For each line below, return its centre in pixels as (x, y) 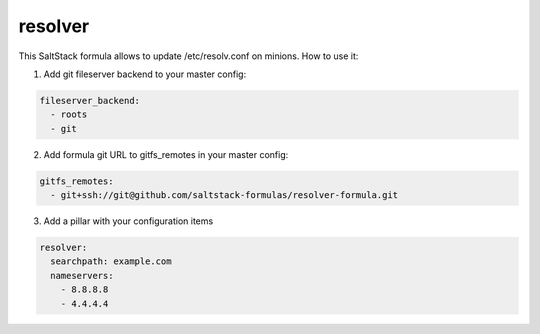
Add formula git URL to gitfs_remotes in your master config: (166, 154)
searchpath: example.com (111, 261)
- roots (69, 114)
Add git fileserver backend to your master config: (145, 74)
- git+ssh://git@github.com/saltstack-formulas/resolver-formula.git (224, 195)
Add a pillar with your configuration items (128, 221)
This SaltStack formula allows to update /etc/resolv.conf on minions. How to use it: (188, 56)
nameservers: (82, 275)
